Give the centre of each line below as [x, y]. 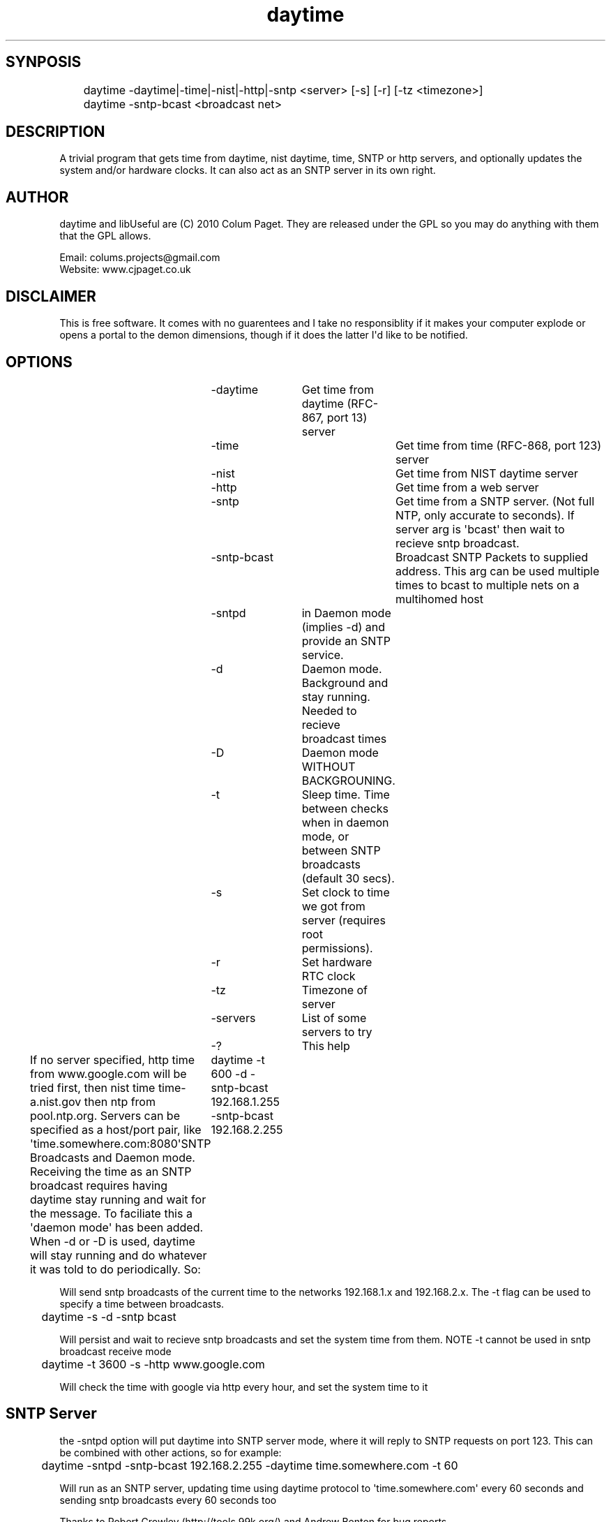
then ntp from [120, 1101]
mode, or [325, 836]
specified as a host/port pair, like [115, 1129]
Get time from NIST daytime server [486, 473]
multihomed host [439, 599]
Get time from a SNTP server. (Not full [495, 501]
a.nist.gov [55, 1101]
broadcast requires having [99, 1185]
